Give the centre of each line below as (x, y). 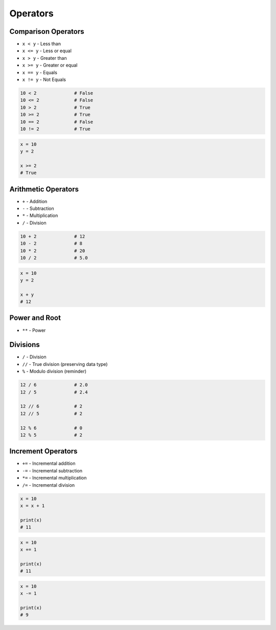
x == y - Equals (40, 72)
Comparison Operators (47, 31)
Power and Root (35, 318)
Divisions (25, 345)
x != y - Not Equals (44, 80)
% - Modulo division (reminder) (54, 372)
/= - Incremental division (49, 485)
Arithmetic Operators (44, 189)
